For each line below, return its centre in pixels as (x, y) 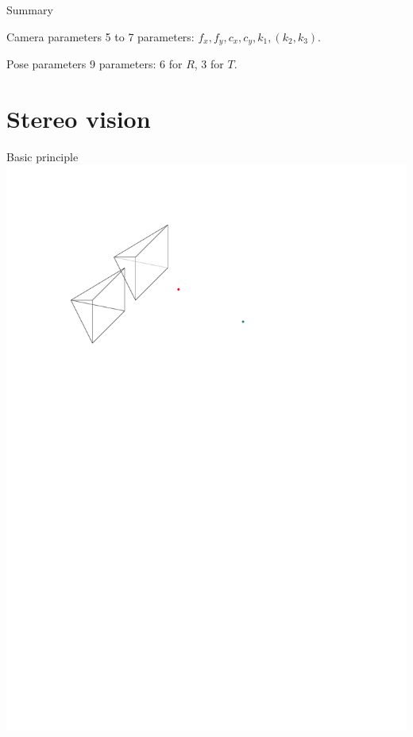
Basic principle (42, 156)
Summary (30, 10)
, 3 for (209, 64)
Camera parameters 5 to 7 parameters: (100, 36)
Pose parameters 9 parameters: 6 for (95, 64)
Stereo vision (79, 118)
